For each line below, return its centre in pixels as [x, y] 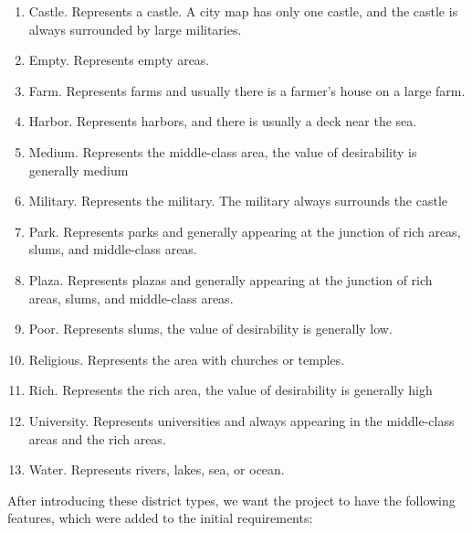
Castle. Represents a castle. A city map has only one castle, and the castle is [243, 11]
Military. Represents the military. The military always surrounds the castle [238, 201]
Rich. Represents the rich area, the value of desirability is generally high [231, 390]
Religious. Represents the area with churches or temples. [187, 359]
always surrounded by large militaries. [135, 29]
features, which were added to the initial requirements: [160, 518]
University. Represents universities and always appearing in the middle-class [241, 420]
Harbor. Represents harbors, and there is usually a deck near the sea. [223, 121]
